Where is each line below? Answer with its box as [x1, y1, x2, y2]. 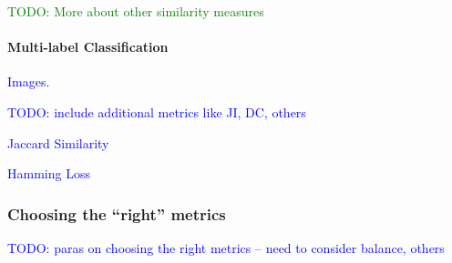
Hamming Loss [7, 164, 90, 183]
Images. [7, 72, 50, 91]
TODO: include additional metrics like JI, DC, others [7, 102, 306, 121]
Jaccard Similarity [7, 133, 109, 152]
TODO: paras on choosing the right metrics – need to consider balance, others [7, 238, 445, 257]
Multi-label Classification [7, 37, 169, 56]
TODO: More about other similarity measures [7, 2, 264, 20]
